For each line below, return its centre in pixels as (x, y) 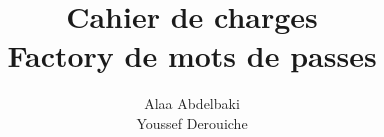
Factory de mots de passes (192, 55)
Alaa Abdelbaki (192, 103)
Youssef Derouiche (192, 122)
